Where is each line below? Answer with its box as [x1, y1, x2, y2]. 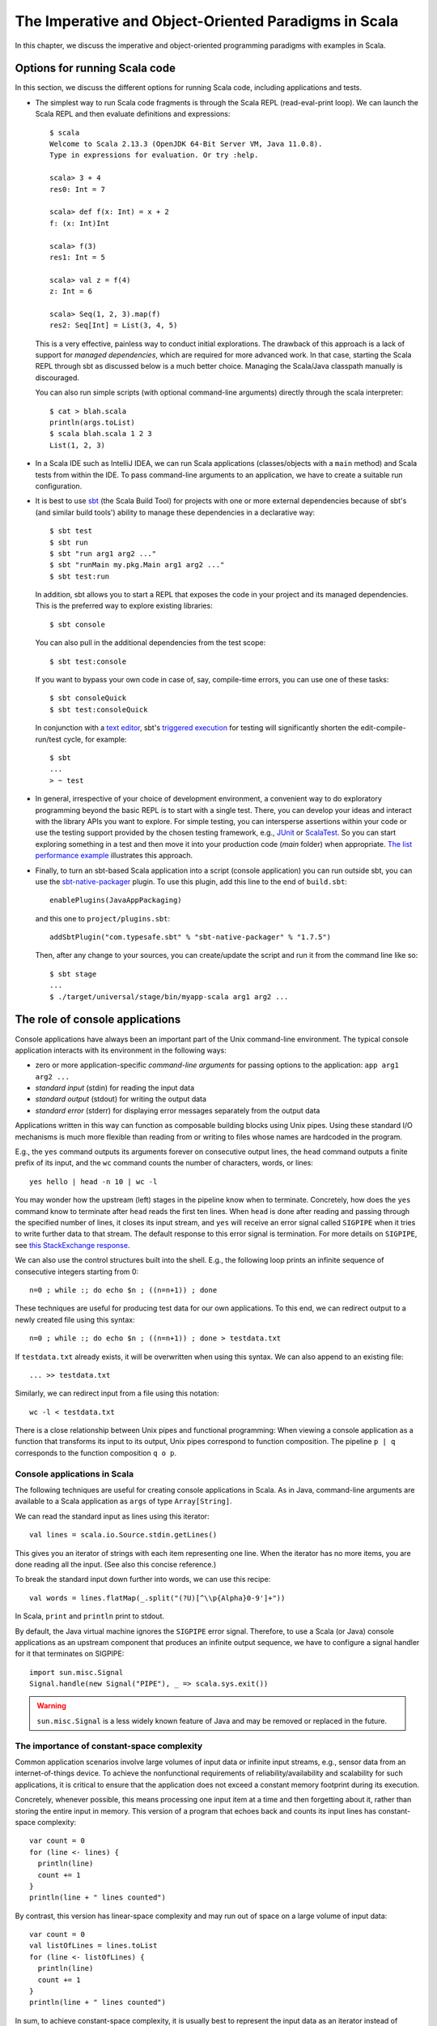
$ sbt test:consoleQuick [49, 705, 148, 714]
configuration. [35, 481, 83, 490]
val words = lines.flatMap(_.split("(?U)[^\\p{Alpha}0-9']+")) [29, 1593, 286, 1602]
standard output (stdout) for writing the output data [35, 1094, 206, 1104]
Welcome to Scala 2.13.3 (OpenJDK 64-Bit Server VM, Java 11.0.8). [49, 139, 323, 149]
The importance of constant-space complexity [15, 1740, 203, 1751]
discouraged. [35, 373, 80, 383]
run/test [35, 734, 62, 744]
